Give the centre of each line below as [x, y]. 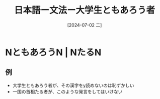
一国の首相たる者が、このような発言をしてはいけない [67, 91]
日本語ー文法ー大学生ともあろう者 [84, 10]
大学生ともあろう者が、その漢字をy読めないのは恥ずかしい [73, 85]
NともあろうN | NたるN [53, 52]
